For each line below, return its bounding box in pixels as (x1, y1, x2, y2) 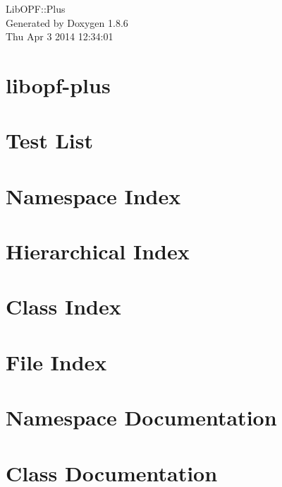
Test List (6, 126, 93, 155)
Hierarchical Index (6, 237, 190, 266)
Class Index (6, 292, 121, 321)
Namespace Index (6, 181, 181, 210)
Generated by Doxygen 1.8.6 (6, 15, 128, 30)
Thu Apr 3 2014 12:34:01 (6, 29, 114, 44)
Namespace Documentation (6, 403, 277, 432)
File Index (6, 347, 107, 376)
